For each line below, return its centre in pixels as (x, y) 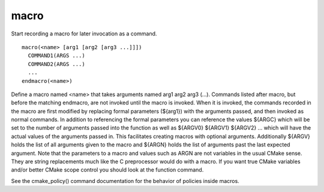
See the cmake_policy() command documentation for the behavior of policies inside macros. (125, 181)
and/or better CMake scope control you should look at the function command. (107, 170)
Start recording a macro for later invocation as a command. (84, 34)
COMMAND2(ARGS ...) (56, 64)
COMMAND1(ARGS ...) (56, 56)
